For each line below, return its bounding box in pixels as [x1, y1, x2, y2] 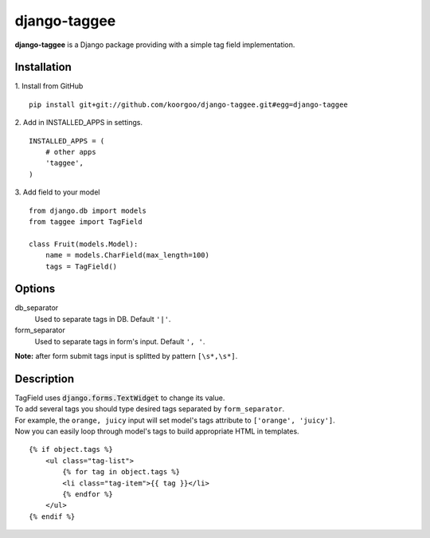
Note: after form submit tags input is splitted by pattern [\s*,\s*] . [14, 351, 238, 360]
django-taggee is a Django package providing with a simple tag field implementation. [14, 40, 295, 49]
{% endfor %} [62, 490, 113, 499]
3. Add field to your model [14, 187, 100, 197]
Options [14, 282, 56, 296]
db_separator [14, 303, 59, 312]
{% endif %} [29, 512, 76, 521]
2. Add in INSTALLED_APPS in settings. [14, 118, 143, 128]
